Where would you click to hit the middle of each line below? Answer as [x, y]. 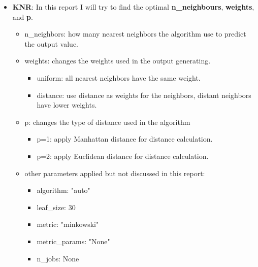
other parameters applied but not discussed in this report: [115, 173]
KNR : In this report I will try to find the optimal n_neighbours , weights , [133, 7]
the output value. [51, 43]
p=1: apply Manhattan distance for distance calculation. [125, 139]
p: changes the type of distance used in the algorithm [107, 122]
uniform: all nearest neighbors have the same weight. [119, 77]
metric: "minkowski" [68, 224]
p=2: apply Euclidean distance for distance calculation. [123, 156]
